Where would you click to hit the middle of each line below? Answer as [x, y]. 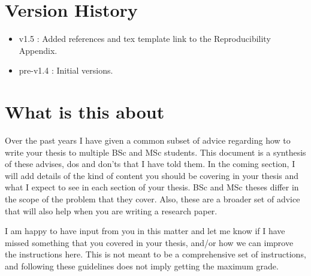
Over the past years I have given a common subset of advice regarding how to [148, 140]
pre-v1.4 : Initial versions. [66, 70]
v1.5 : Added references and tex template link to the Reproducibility [145, 39]
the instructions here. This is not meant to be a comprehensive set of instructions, [155, 254]
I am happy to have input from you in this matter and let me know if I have [145, 231]
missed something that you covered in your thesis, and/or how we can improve [149, 242]
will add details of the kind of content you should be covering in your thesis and [152, 175]
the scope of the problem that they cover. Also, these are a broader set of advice [153, 199]
